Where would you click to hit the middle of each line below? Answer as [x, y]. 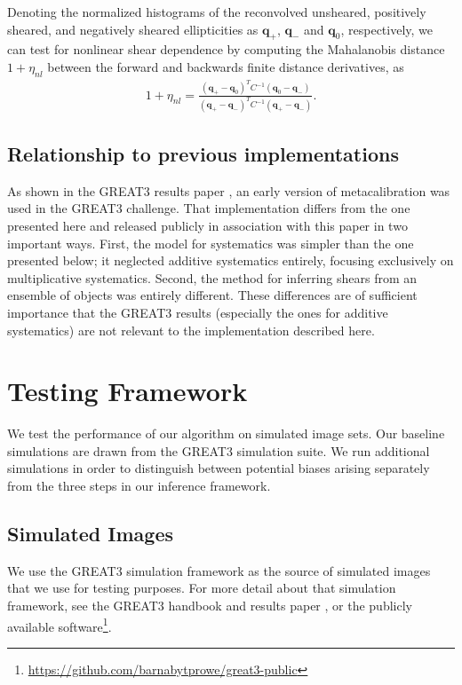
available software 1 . [60, 625]
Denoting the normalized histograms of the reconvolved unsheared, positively [217, 12]
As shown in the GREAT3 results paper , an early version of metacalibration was [229, 190]
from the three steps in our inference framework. [139, 486]
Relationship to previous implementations [203, 153]
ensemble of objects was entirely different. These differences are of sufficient [212, 295]
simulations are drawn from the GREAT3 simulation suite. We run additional [219, 450]
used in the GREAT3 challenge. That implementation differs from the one [209, 208]
